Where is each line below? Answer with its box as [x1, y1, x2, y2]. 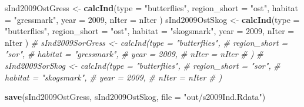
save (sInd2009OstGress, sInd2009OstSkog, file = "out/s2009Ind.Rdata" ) [5, 91, 266, 103]
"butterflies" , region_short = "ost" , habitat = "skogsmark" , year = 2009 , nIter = [5, 25, 295, 37]
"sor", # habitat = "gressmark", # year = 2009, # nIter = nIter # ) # [5, 48, 263, 60]
